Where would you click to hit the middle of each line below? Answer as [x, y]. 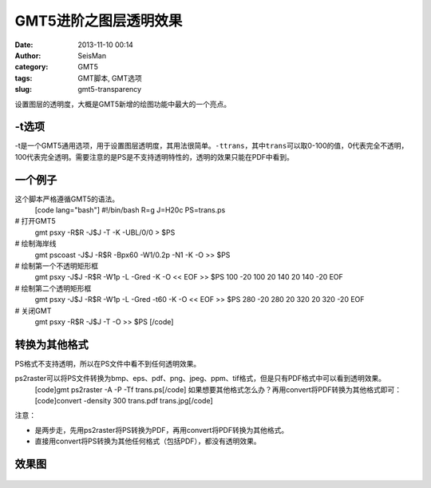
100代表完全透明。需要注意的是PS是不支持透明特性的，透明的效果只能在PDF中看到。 [154, 157]
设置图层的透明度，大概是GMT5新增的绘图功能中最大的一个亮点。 [123, 104]
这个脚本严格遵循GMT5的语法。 [67, 199]
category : [32, 67]
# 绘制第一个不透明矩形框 [57, 266]
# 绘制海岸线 [36, 244]
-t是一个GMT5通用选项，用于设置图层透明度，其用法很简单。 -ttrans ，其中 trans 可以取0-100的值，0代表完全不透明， [212, 146]
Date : [24, 45]
